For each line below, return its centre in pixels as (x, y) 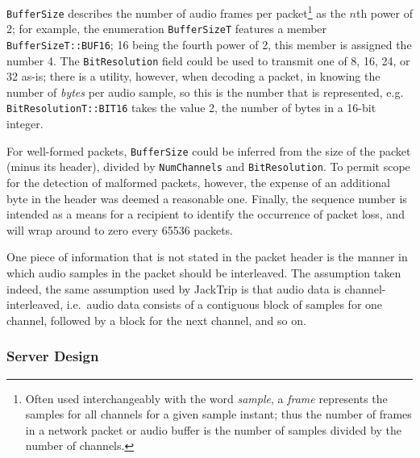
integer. (25, 124)
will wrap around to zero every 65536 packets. (120, 229)
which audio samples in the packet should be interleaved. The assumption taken (204, 273)
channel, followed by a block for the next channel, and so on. (156, 320)
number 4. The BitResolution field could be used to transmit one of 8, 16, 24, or (208, 60)
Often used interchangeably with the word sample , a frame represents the (206, 398)
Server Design (53, 356)
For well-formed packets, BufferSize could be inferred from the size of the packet (209, 150)
